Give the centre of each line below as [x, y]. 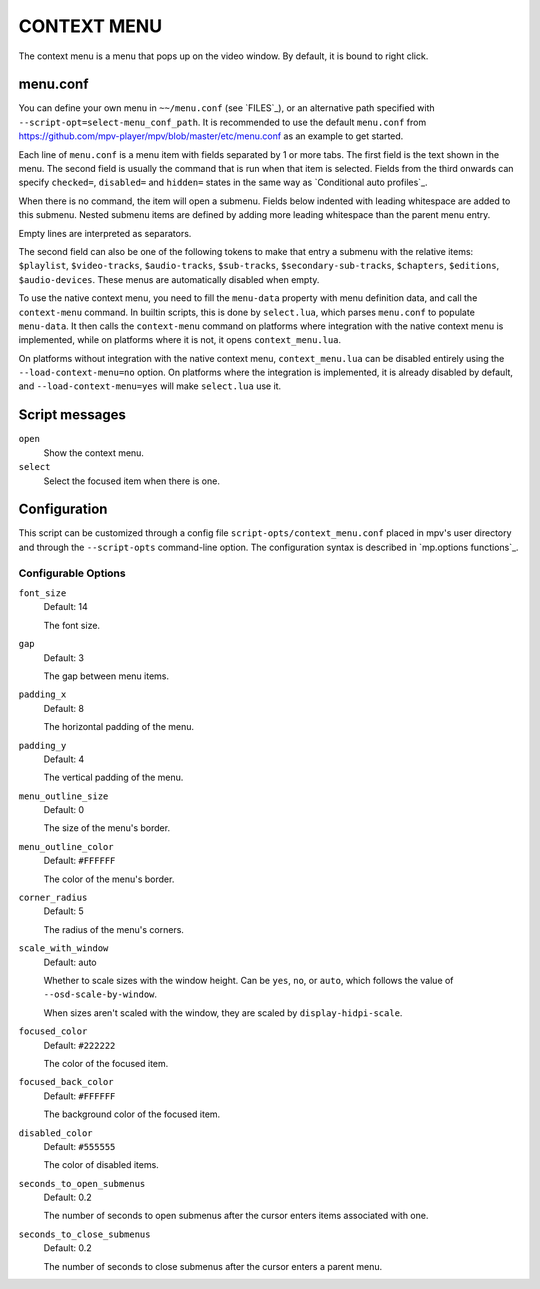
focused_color [53, 1031]
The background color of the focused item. [132, 1114]
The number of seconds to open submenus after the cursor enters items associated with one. [236, 1216]
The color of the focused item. [106, 1063]
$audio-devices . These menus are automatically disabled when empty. [169, 279]
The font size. [71, 625]
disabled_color [56, 1133]
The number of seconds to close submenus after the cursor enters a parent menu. [213, 1266]
